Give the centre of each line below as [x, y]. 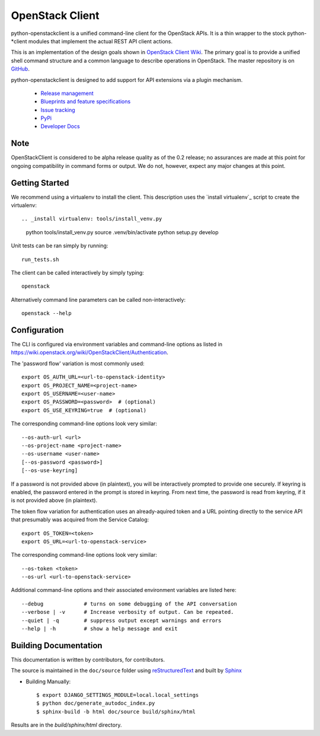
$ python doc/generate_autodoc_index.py [96, 703]
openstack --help [47, 313]
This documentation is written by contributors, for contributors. [88, 659]
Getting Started [40, 183]
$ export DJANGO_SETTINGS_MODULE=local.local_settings [118, 695]
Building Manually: [48, 681]
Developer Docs [60, 126]
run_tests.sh [40, 259]
